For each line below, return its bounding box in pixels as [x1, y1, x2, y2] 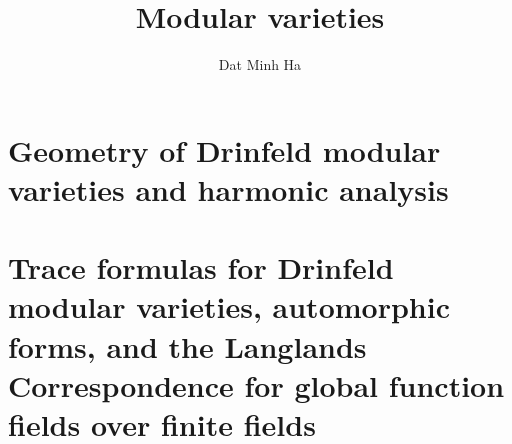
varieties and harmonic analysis [8, 168, 449, 209]
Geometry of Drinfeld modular [8, 129, 441, 170]
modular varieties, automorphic [8, 286, 450, 327]
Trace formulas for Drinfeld [8, 247, 394, 288]
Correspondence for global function [8, 364, 505, 405]
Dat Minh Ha [218, 54, 302, 75]
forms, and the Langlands [8, 325, 367, 366]
